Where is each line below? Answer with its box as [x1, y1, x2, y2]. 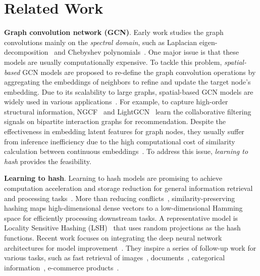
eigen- [199, 36, 218, 47]
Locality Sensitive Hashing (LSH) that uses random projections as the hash [4, 222, 241, 233]
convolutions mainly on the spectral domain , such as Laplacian [4, 36, 197, 47]
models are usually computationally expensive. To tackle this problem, [4, 56, 222, 67]
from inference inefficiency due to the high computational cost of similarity [4, 136, 235, 146]
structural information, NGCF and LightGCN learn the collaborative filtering [4, 106, 251, 116]
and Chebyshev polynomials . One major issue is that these [54, 47, 239, 57]
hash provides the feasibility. [4, 155, 91, 166]
